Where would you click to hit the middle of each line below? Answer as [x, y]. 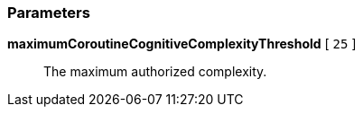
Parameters [49, 13]
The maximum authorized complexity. [155, 72]
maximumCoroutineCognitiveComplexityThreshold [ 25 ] [182, 44]
